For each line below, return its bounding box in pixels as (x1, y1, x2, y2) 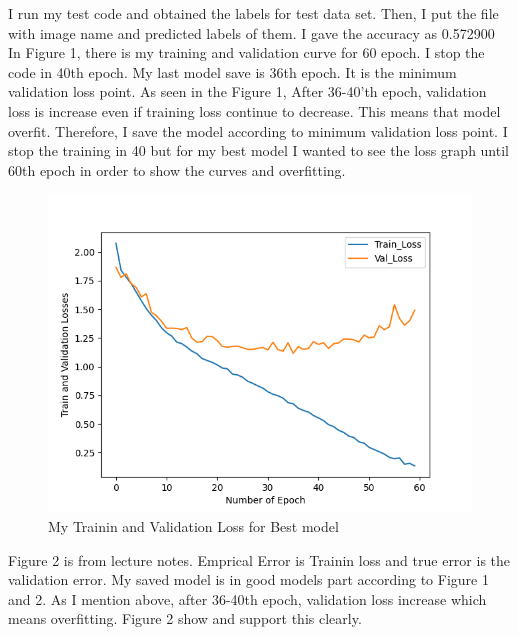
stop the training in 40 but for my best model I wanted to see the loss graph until (8, 140, 509, 161)
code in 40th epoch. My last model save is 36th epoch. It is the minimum (8, 61, 457, 82)
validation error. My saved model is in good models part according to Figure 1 (8, 569, 489, 590)
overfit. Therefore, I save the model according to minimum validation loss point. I (8, 120, 508, 141)
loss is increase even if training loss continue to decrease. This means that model (8, 100, 501, 121)
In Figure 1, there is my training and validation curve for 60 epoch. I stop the (8, 42, 485, 63)
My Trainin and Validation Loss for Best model (48, 515, 339, 536)
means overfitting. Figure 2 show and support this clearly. (8, 608, 362, 629)
